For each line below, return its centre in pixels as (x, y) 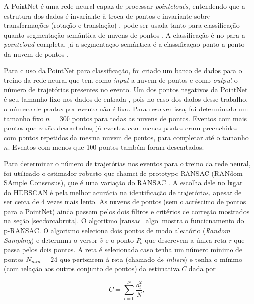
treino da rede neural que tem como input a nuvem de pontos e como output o (121, 80)
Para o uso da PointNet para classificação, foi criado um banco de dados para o (123, 70)
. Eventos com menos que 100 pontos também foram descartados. (106, 147)
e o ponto (120, 240)
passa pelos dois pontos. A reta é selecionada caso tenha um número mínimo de (123, 250)
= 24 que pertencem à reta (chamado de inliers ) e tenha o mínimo (142, 259)
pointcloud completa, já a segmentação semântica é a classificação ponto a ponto (124, 44)
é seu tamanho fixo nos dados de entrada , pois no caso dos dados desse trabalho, (126, 99)
